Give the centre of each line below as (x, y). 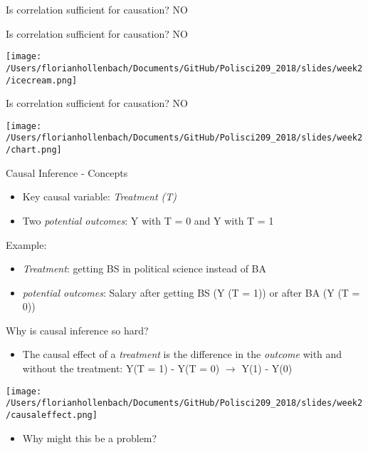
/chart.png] (34, 150)
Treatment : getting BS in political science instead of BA (144, 269)
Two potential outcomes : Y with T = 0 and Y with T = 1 (148, 220)
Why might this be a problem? (90, 438)
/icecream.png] (42, 80)
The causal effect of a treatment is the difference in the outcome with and (182, 354)
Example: (26, 244)
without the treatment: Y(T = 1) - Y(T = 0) (121, 368)
